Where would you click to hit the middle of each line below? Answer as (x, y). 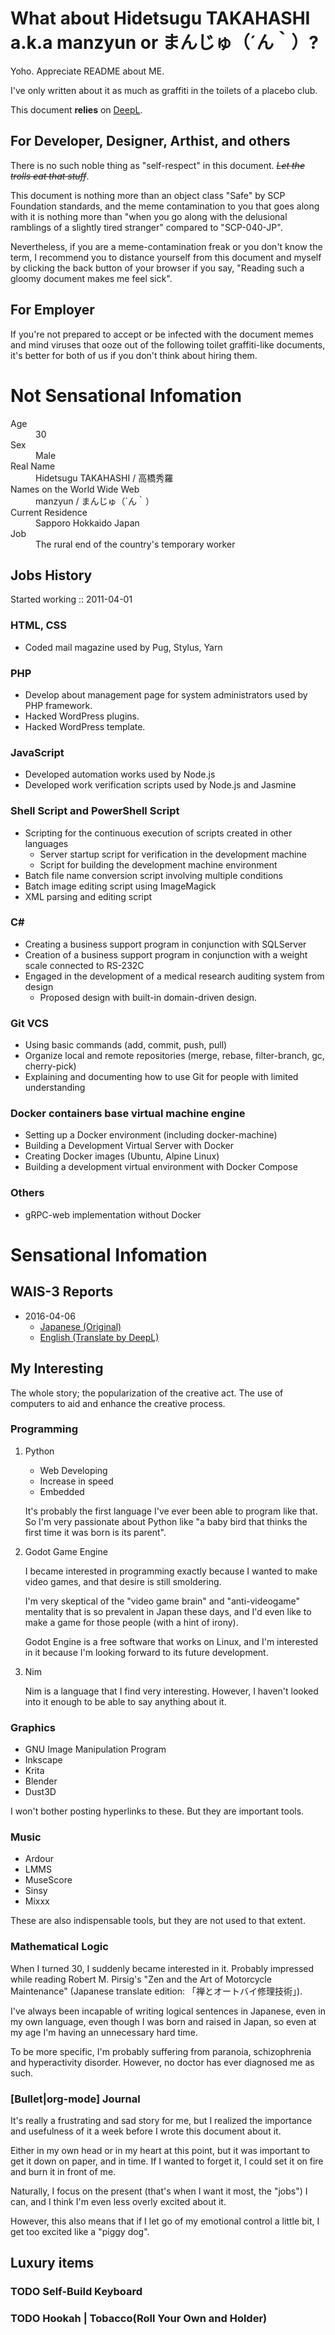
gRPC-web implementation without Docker (113, 1214)
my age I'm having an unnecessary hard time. (104, 2032)
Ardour (39, 1859)
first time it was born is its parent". (95, 1532)
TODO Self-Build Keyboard (76, 2292)
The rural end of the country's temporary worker (135, 544)
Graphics (33, 1727)
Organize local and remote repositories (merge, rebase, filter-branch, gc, (174, 1056)
